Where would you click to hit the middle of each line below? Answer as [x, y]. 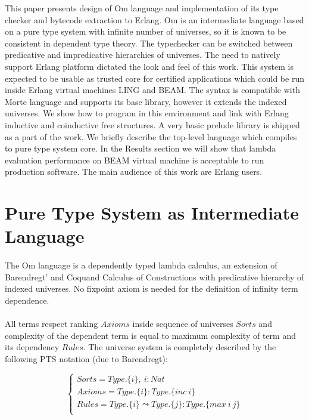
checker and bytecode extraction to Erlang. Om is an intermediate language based [154, 19]
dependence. [27, 300]
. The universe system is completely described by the [180, 347]
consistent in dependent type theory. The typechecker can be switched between [149, 43]
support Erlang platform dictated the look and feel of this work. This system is [149, 66]
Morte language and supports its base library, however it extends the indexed [146, 101]
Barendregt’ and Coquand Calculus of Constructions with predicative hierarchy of [154, 277]
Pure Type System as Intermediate [152, 213]
